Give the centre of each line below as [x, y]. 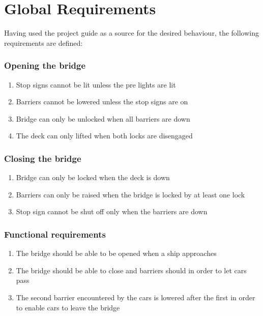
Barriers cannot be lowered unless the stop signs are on [102, 102]
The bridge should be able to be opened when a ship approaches [116, 253]
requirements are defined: [43, 42]
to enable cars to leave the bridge [68, 307]
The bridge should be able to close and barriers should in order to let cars [131, 270]
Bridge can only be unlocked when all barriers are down [103, 118]
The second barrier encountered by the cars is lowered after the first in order [136, 297]
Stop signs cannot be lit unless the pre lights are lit [96, 84]
